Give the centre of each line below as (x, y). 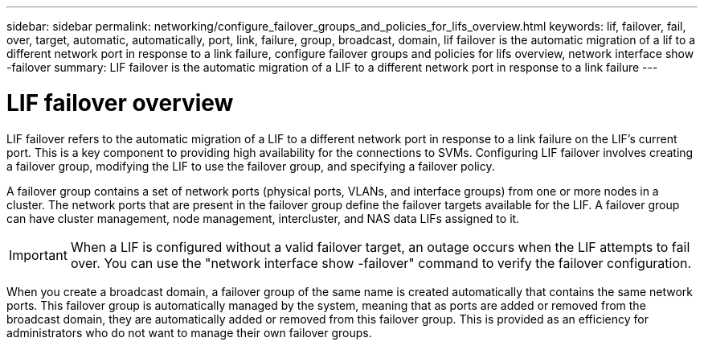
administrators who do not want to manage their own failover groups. (189, 332)
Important (38, 255)
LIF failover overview (120, 103)
